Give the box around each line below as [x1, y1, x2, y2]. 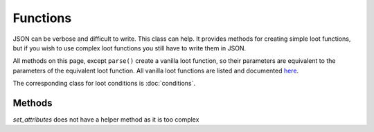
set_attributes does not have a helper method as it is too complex [12, 115, 199, 124]
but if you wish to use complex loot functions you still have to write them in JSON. [12, 44, 247, 52]
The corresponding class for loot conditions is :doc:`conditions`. [12, 79, 195, 88]
